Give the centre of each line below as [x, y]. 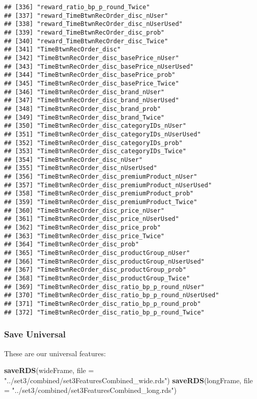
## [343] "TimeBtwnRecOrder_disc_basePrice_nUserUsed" [99, 66]
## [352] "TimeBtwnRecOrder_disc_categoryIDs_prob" [93, 143]
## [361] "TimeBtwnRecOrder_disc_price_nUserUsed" [92, 219]
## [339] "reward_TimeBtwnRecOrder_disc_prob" [84, 32]
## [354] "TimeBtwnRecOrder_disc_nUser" [74, 160]
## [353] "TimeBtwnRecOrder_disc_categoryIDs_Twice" [95, 151]
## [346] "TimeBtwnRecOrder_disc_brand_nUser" [84, 92]
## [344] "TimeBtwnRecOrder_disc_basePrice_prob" [90, 75]
